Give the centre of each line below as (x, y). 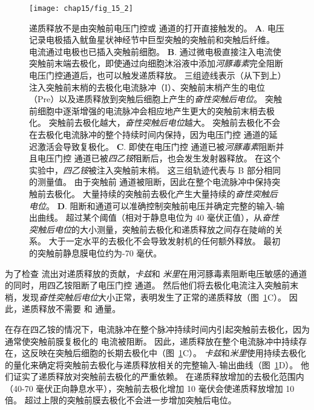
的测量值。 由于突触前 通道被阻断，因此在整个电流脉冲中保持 (151, 182)
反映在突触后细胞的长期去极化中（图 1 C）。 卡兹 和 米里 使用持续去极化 (168, 353)
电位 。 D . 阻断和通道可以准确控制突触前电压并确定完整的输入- (153, 205)
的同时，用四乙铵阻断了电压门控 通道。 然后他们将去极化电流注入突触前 (148, 285)
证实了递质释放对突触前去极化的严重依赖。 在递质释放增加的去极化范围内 (159, 376)
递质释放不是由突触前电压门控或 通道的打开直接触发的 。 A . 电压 (157, 28)
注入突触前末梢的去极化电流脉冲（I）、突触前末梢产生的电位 (147, 87)
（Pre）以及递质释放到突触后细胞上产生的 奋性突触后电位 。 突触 (155, 99)
